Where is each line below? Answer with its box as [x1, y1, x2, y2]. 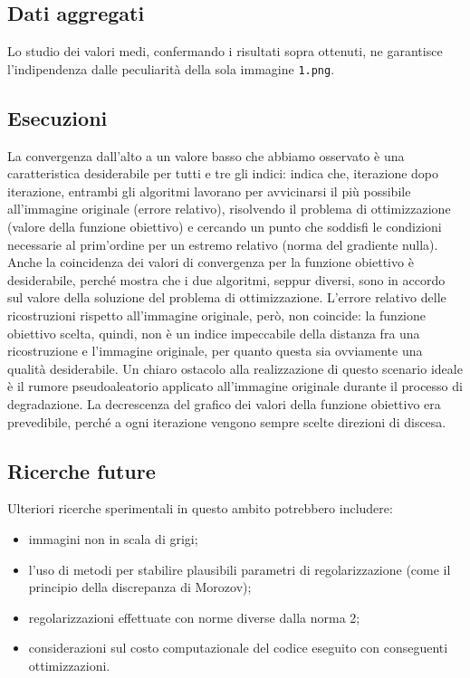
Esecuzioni [7, 103, 108, 131]
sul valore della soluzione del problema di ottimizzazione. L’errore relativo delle [7, 288, 446, 307]
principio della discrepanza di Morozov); [28, 578, 252, 597]
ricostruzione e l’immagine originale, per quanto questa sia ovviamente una [7, 341, 423, 360]
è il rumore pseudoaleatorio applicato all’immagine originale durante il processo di [7, 377, 463, 396]
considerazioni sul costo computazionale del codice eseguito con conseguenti [28, 638, 448, 657]
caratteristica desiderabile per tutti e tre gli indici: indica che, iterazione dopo [7, 164, 439, 183]
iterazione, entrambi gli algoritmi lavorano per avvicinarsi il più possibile [7, 181, 411, 200]
